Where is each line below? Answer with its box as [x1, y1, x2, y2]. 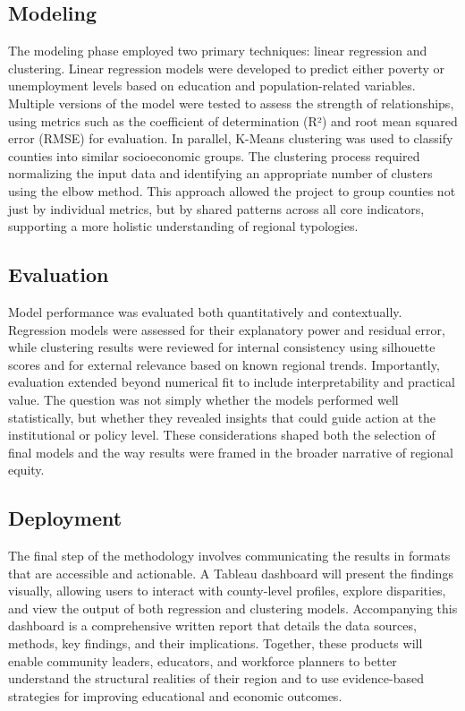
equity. [8, 460, 45, 479]
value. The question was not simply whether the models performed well [8, 390, 399, 408]
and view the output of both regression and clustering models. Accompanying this [8, 598, 458, 617]
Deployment [8, 504, 123, 532]
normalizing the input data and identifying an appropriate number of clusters [8, 164, 433, 183]
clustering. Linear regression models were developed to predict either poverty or [8, 58, 445, 77]
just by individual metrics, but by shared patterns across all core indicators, [8, 199, 425, 218]
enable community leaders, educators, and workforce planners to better [8, 651, 397, 670]
